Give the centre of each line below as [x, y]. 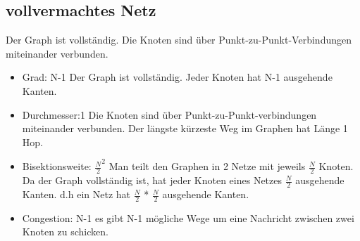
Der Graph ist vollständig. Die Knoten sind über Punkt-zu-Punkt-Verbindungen [179, 40]
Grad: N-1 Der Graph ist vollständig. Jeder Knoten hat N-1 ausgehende [177, 77]
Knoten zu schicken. [65, 232]
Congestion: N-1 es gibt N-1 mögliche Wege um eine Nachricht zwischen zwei [188, 217]
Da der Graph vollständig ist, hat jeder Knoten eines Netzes [152, 180]
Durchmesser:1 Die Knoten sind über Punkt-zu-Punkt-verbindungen [169, 114]
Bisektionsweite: [57, 166]
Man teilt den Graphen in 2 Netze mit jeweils [207, 166]
